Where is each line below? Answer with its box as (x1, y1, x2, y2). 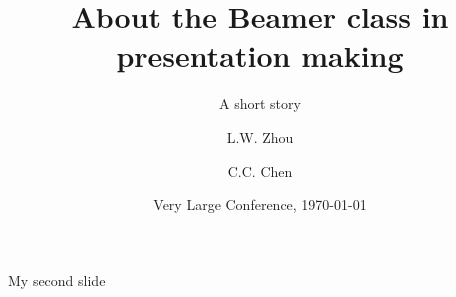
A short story (219, 93, 301, 114)
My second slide (8, 269, 106, 290)
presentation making (116, 35, 404, 76)
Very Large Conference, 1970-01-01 (153, 194, 367, 215)
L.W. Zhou (226, 126, 294, 147)
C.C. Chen (227, 160, 293, 181)
